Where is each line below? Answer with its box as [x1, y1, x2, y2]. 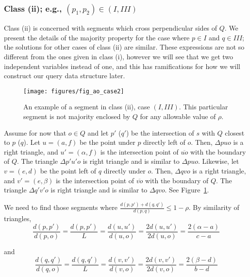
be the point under [79, 137, 135, 147]
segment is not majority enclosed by [23, 111, 130, 121]
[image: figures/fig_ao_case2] [23, 87, 124, 95]
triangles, [4, 213, 32, 224]
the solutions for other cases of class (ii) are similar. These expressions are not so [4, 42, 245, 52]
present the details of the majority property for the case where [4, 32, 190, 42]
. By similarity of [188, 202, 239, 212]
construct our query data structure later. [4, 70, 125, 81]
